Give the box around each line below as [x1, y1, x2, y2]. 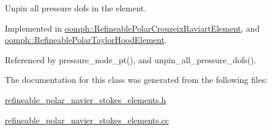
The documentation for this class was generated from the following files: [5, 73, 268, 86]
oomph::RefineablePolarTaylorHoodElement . [5, 33, 167, 46]
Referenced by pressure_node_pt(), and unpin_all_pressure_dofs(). [5, 53, 256, 66]
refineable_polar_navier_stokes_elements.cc [5, 113, 169, 126]
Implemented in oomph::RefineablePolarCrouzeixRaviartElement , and [5, 21, 260, 34]
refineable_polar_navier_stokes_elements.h [5, 93, 166, 106]
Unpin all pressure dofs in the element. [5, 2, 147, 14]
